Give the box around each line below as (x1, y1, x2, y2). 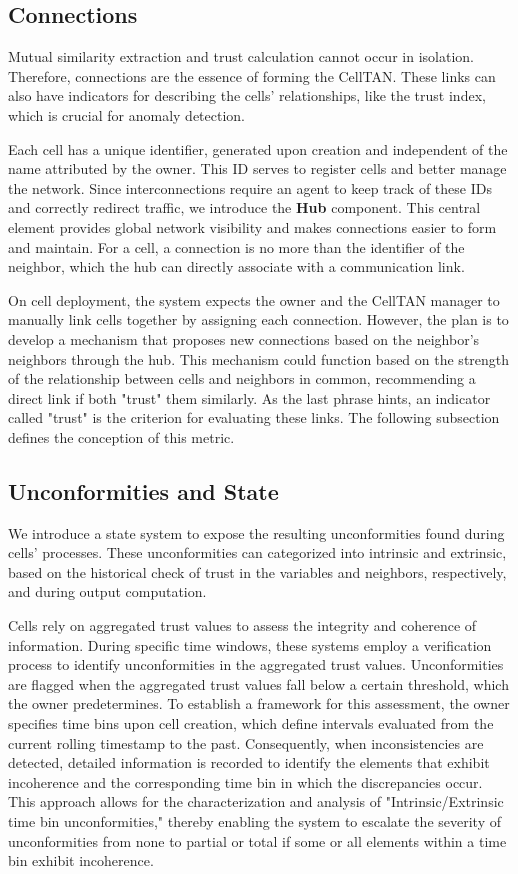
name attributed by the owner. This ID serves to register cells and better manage (8, 158, 507, 179)
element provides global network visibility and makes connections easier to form (8, 216, 497, 237)
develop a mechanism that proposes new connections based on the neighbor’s (8, 328, 480, 349)
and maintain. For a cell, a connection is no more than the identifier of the (8, 236, 465, 257)
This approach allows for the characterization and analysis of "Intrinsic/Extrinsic (8, 791, 504, 812)
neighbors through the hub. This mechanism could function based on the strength (8, 348, 510, 369)
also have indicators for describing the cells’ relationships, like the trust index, (8, 85, 486, 106)
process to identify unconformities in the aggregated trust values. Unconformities (8, 654, 504, 675)
